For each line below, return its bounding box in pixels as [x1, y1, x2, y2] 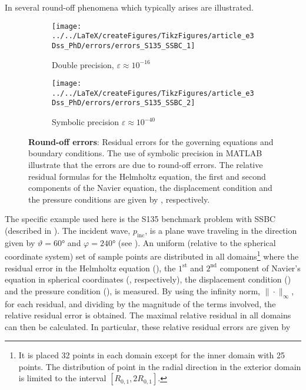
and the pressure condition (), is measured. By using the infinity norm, [5, 284, 260, 297]
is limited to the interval [18, 372, 107, 384]
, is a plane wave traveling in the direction [145, 224, 297, 236]
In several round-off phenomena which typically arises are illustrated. [5, 1, 254, 13]
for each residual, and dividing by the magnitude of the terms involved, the [5, 297, 276, 310]
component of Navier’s [219, 261, 301, 274]
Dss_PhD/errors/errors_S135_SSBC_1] [52, 41, 195, 50]
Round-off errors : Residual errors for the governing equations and [28, 135, 274, 147]
